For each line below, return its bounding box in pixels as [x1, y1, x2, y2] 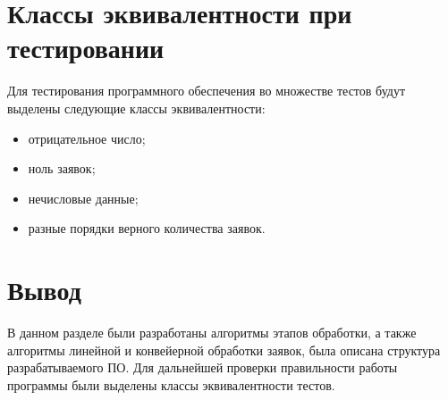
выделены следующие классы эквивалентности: [7, 98, 266, 117]
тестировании [7, 29, 165, 66]
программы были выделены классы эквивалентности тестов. [7, 375, 335, 394]
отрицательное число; [28, 129, 146, 147]
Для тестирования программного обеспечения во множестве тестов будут [7, 81, 406, 100]
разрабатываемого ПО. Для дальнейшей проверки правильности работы [7, 358, 398, 377]
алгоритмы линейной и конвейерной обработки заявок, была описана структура [7, 340, 441, 359]
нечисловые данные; [28, 188, 139, 207]
